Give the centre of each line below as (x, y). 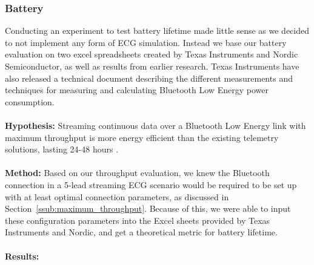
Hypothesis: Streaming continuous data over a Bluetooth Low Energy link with (155, 125)
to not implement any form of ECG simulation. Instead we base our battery (146, 42)
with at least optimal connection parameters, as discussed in (117, 196)
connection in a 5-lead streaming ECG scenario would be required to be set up (151, 184)
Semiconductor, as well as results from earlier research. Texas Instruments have (152, 66)
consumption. (30, 101)
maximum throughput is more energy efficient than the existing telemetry (142, 137)
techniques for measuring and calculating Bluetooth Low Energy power (137, 90)
